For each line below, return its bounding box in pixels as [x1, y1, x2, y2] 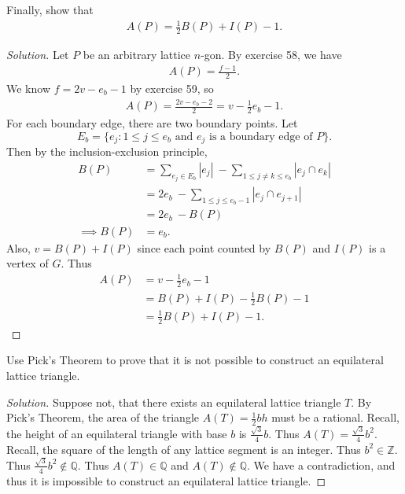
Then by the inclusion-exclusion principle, [6, 143, 208, 160]
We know [6, 79, 50, 96]
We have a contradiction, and [253, 456, 396, 473]
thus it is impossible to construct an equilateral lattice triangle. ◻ [6, 472, 326, 488]
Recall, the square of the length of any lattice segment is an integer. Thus [6, 441, 361, 457]
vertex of [6, 255, 49, 271]
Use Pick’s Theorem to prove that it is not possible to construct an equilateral [6, 352, 384, 368]
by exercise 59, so [130, 79, 214, 96]
